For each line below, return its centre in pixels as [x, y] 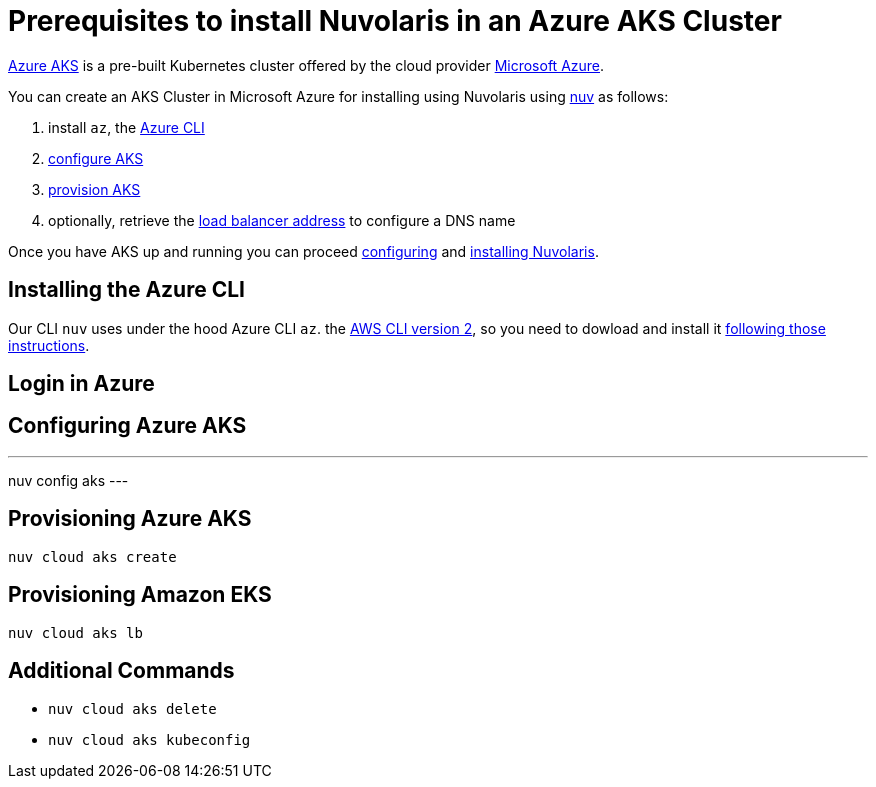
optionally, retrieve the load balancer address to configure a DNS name [282, 220]
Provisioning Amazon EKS [140, 595]
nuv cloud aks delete [132, 709]
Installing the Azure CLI [127, 290]
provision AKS [94, 189]
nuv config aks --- [68, 480]
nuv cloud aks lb [75, 632]
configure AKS [96, 158]
